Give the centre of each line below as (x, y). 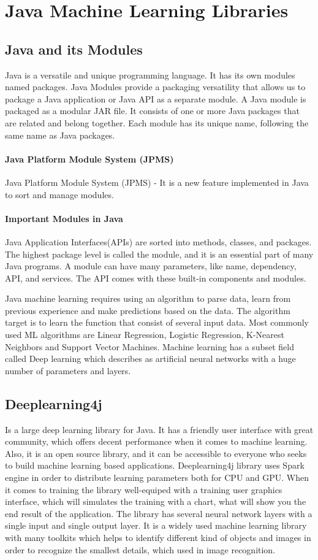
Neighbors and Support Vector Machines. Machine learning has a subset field (150, 346)
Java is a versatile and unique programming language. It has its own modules (150, 75)
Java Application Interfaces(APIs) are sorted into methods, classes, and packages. (158, 241)
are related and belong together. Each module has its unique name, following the (157, 122)
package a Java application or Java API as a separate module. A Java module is (156, 98)
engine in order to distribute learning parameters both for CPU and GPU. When (157, 478)
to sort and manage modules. (59, 194)
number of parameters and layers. (68, 370)
